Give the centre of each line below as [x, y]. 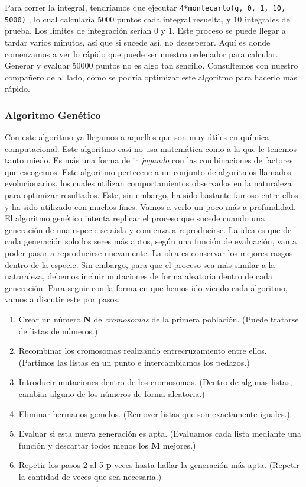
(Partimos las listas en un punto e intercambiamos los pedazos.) [134, 362]
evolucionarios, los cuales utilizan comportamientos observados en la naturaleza [148, 183]
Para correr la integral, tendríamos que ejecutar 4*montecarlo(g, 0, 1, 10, [145, 7]
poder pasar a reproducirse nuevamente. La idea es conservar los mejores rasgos [149, 253]
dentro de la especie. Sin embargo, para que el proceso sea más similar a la [140, 264]
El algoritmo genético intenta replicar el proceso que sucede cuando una [135, 218]
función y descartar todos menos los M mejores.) [107, 445]
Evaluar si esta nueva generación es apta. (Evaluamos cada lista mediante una [160, 433]
